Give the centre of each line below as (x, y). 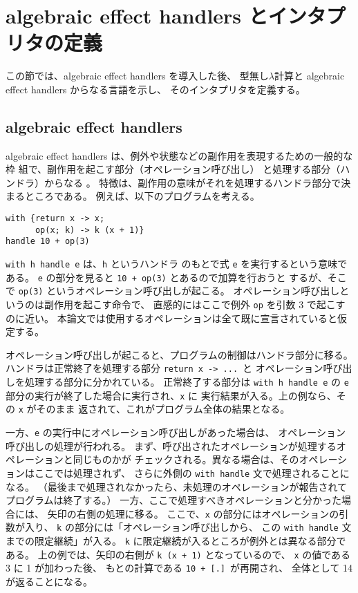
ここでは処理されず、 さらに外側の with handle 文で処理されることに (192, 472)
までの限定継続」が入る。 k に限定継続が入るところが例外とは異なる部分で (176, 541)
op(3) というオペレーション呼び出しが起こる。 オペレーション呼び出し (179, 291)
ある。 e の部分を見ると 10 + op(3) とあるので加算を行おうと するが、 (167, 277)
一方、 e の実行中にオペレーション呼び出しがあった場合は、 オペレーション (176, 432)
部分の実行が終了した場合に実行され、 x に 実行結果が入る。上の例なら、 (171, 395)
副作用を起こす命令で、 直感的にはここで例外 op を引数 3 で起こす (195, 304)
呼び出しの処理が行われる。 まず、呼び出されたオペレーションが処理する (171, 445)
